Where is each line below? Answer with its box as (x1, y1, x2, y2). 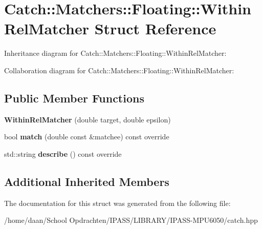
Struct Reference (94, 18, 216, 39)
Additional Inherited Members (4, 173, 169, 189)
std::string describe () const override (4, 148, 122, 159)
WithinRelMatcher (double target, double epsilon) (4, 114, 171, 124)
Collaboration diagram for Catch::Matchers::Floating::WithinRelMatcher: (4, 65, 234, 75)
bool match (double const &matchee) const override (4, 131, 169, 142)
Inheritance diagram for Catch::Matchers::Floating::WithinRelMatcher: (4, 48, 227, 58)
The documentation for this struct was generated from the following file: (4, 197, 231, 208)
